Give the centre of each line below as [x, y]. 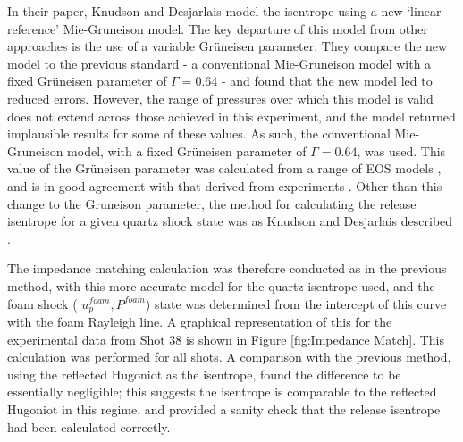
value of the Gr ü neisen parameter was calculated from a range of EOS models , [224, 168]
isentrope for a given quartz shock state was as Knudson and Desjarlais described [230, 221]
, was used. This [401, 150]
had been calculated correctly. [89, 426]
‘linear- [426, 11]
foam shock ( [42, 303]
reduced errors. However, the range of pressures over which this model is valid [220, 98]
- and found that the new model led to [327, 81]
